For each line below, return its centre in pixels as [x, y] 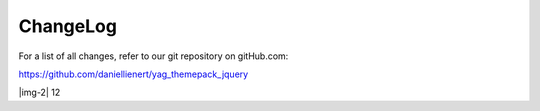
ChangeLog [67, 26]
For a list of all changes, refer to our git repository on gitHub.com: [153, 56]
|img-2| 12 [39, 92]
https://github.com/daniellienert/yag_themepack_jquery [133, 74]
